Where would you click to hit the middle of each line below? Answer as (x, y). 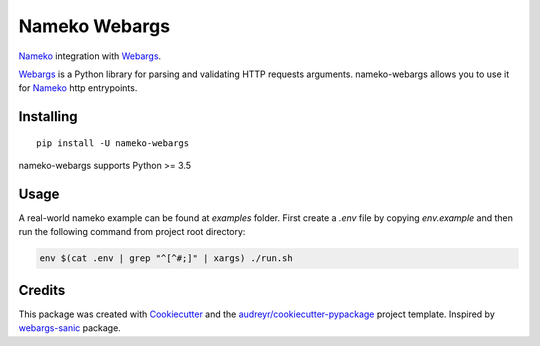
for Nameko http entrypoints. (78, 88)
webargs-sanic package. (70, 328)
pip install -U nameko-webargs (113, 143)
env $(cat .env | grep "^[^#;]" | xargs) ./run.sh (166, 258)
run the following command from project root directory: (132, 232)
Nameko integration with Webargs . (90, 56)
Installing (48, 116)
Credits (42, 290)
